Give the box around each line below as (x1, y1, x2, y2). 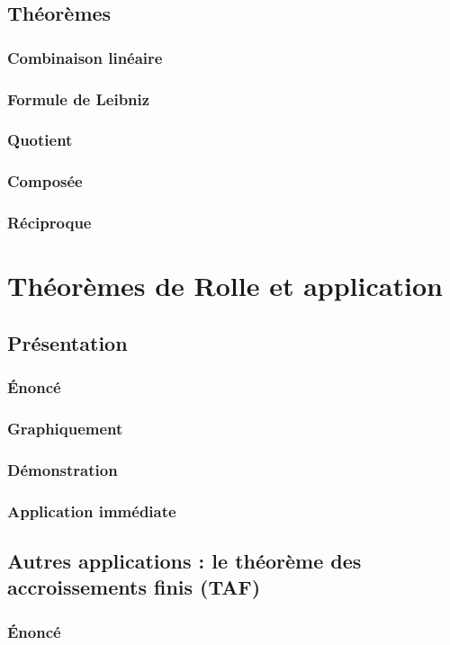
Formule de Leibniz (7, 87, 150, 110)
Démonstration (7, 458, 118, 480)
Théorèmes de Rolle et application (7, 267, 443, 304)
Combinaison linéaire (7, 46, 163, 68)
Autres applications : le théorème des (7, 546, 362, 574)
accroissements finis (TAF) (7, 573, 261, 601)
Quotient (7, 129, 73, 151)
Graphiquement (7, 417, 123, 439)
